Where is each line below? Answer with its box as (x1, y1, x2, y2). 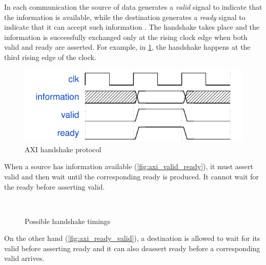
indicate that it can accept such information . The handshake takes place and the (4, 22, 260, 32)
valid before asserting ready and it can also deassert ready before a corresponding (4, 242, 260, 253)
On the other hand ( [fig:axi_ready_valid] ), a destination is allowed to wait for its (4, 233, 260, 243)
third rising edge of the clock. (4, 51, 96, 62)
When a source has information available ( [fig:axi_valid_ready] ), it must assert (4, 161, 253, 172)
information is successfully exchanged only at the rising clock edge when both (4, 31, 248, 42)
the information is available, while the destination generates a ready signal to (4, 11, 245, 22)
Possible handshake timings (25, 215, 111, 226)
